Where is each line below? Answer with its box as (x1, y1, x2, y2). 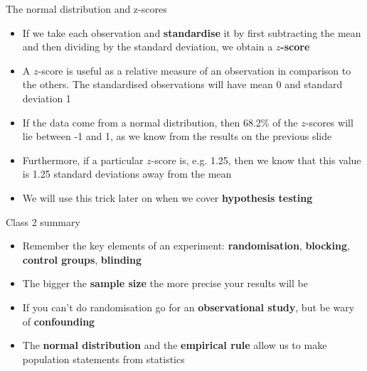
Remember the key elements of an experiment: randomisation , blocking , (22, 238, 350, 253)
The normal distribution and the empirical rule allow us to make (22, 338, 327, 353)
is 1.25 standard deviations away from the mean (22, 166, 232, 181)
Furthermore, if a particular (22, 152, 144, 167)
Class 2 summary (6, 214, 80, 229)
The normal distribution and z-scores (6, 1, 167, 16)
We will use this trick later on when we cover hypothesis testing (22, 190, 313, 205)
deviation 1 (22, 90, 71, 105)
